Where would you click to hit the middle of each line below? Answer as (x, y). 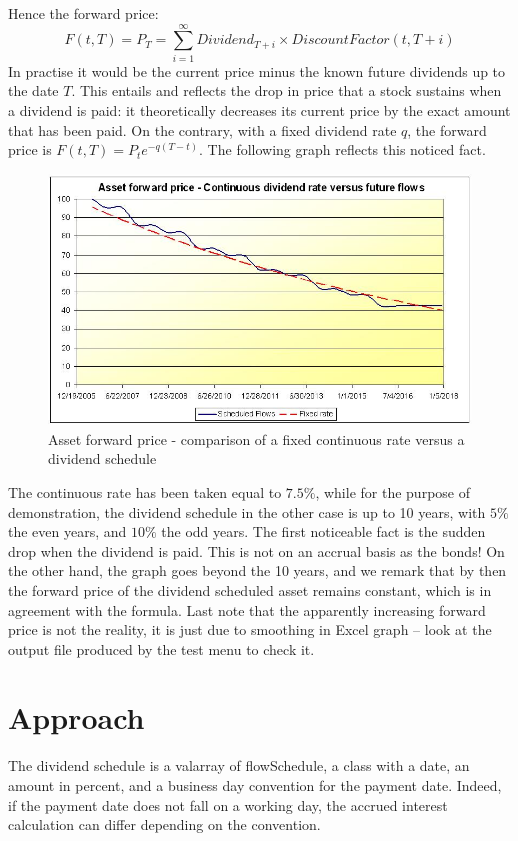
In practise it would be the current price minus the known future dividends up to (257, 70)
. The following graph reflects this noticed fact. (342, 149)
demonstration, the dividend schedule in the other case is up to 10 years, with (247, 511)
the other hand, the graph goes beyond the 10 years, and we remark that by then (257, 570)
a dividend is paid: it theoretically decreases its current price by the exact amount (259, 109)
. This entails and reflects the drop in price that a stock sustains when (286, 90)
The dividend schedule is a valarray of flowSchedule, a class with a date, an (239, 765)
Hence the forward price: (83, 13)
